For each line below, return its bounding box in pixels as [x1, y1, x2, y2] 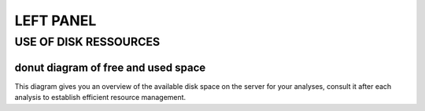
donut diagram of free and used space [14, 61, 206, 74]
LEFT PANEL [14, 12, 97, 29]
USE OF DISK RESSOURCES [14, 35, 161, 49]
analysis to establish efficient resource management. [14, 93, 187, 102]
